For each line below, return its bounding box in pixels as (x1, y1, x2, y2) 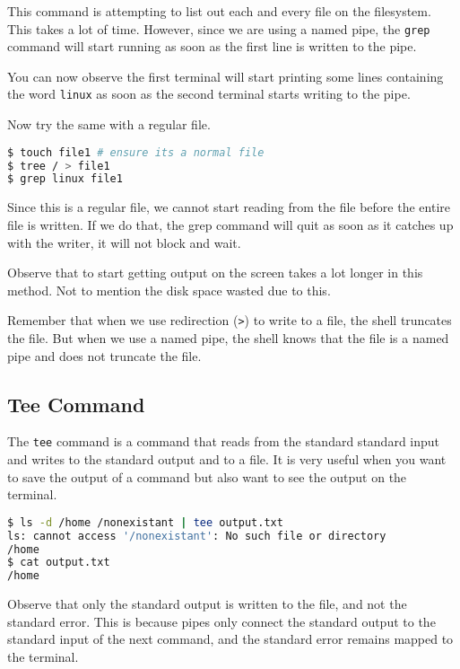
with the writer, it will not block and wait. (7, 233, 241, 251)
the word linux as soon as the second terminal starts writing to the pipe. (7, 84, 411, 103)
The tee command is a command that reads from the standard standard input (7, 432, 440, 451)
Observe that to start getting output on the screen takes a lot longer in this (7, 263, 423, 282)
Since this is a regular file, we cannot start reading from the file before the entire (7, 198, 450, 216)
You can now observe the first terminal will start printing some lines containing (7, 66, 444, 85)
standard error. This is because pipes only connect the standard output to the (7, 612, 436, 630)
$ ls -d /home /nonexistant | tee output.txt (7, 515, 283, 529)
